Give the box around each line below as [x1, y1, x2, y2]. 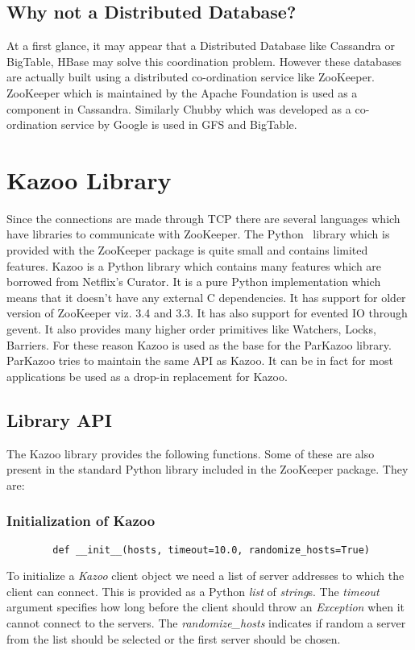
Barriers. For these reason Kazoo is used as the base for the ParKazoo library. [6, 336, 392, 353]
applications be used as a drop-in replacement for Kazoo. [6, 367, 288, 384]
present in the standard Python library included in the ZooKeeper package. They [6, 461, 409, 478]
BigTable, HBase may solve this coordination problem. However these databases [6, 52, 402, 69]
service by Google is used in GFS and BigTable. [60, 116, 297, 133]
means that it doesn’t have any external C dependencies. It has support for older [6, 288, 406, 305]
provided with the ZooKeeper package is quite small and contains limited [6, 242, 368, 259]
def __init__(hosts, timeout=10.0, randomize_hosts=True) [52, 544, 371, 556]
